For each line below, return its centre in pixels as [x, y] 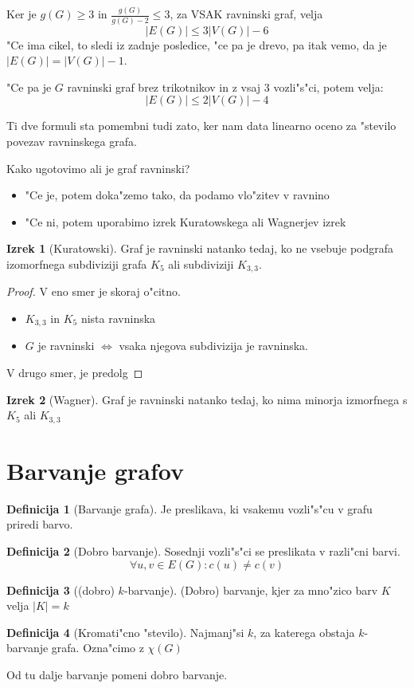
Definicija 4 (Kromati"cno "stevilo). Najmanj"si [125, 632]
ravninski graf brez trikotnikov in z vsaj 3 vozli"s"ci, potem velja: [225, 86]
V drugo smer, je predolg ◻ [75, 373]
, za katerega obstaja [304, 632]
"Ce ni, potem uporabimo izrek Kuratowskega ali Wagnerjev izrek [186, 221]
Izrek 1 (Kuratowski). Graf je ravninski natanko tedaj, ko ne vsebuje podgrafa [200, 248]
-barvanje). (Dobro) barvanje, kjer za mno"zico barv [251, 590]
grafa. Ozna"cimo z [98, 648]
